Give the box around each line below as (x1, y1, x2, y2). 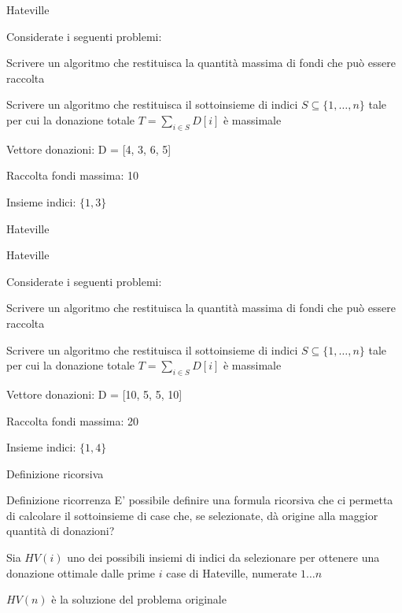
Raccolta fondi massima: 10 (6, 167, 138, 184)
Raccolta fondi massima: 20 (6, 412, 138, 429)
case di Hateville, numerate (166, 564, 297, 581)
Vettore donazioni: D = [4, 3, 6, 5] (6, 140, 171, 157)
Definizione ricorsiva (6, 465, 104, 481)
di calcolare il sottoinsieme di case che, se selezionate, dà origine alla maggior (6, 507, 378, 523)
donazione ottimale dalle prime (6, 564, 156, 581)
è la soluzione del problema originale (51, 591, 227, 607)
